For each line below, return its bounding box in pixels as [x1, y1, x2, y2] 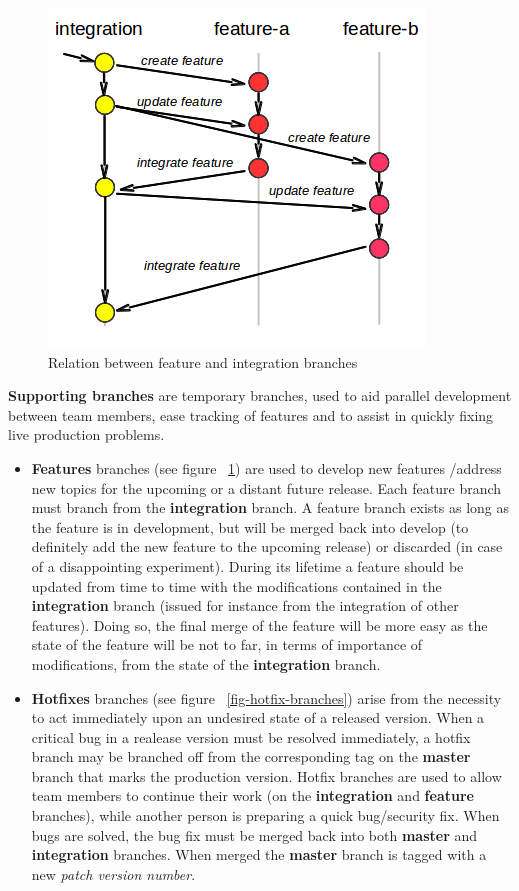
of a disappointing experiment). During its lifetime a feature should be [31, 555, 464, 576]
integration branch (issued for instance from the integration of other [31, 595, 459, 616]
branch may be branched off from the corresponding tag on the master [31, 746, 471, 767]
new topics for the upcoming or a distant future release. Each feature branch [31, 477, 502, 498]
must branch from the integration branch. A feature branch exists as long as [31, 497, 509, 518]
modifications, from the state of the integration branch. [31, 653, 381, 674]
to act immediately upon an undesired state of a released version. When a [31, 707, 485, 728]
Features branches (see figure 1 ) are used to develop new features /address [31, 457, 502, 478]
